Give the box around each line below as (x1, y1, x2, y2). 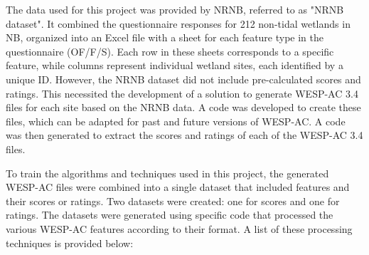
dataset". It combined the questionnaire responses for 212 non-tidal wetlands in (6, 16, 351, 31)
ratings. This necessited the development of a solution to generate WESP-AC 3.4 (6, 85, 358, 100)
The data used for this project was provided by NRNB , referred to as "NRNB (6, 2, 344, 16)
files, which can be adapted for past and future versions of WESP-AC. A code (6, 113, 346, 128)
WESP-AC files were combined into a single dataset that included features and (6, 179, 350, 194)
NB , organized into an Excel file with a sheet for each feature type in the (6, 30, 324, 45)
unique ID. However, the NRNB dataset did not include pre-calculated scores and (6, 71, 361, 86)
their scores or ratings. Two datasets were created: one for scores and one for (6, 193, 340, 208)
